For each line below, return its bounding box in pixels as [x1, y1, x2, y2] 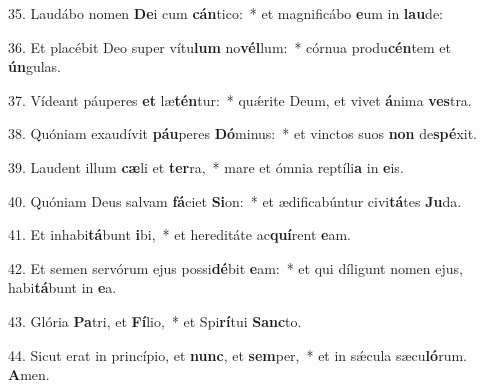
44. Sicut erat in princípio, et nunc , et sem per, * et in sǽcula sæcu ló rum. [8, 344, 467, 365]
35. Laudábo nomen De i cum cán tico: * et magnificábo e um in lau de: [8, 3, 443, 23]
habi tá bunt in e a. [8, 277, 117, 298]
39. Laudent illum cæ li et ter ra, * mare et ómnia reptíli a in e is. [8, 156, 404, 177]
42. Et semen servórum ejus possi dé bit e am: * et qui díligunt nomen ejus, [8, 257, 463, 278]
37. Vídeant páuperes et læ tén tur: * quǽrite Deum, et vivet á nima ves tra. [8, 89, 472, 110]
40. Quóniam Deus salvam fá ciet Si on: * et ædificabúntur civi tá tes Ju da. [8, 190, 462, 211]
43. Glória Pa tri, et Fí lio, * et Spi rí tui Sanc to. [8, 310, 302, 331]
